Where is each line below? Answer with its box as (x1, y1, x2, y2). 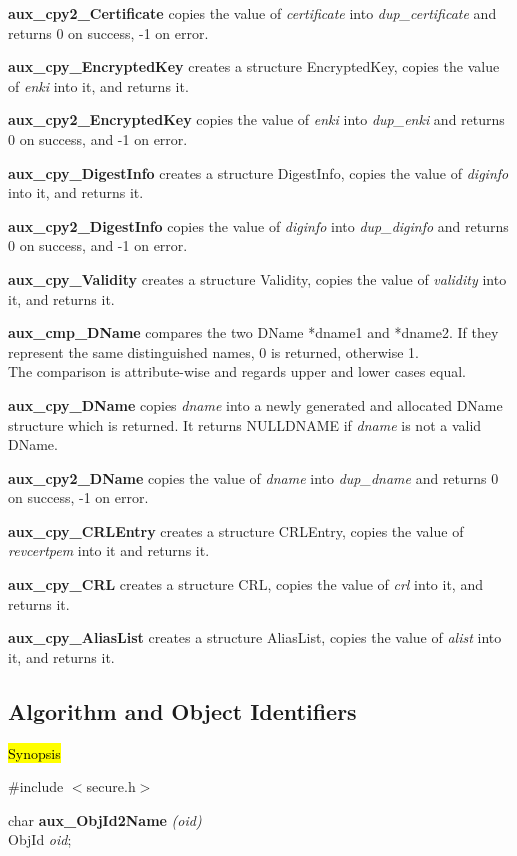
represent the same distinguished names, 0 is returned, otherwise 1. (8, 341, 419, 362)
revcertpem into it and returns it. (8, 540, 210, 561)
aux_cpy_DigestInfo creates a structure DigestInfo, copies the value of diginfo (8, 162, 509, 183)
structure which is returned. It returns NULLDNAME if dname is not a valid (8, 414, 482, 435)
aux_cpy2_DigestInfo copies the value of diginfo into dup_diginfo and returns (8, 215, 509, 236)
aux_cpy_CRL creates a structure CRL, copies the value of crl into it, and (8, 574, 483, 595)
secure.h (86, 776, 136, 797)
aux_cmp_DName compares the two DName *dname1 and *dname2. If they (8, 322, 499, 343)
